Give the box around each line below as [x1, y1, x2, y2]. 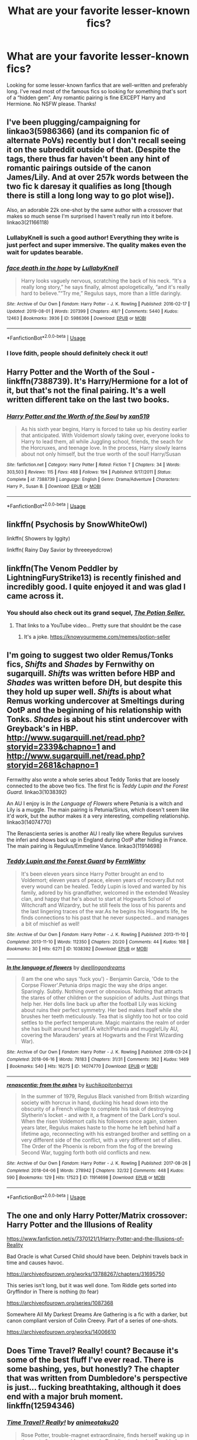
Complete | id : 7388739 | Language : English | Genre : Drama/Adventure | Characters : [6, 476, 180, 482]
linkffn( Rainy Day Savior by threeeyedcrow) [6, 546, 113, 553]
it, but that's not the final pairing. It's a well [6, 385, 166, 395]
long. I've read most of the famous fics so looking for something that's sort [6, 88, 187, 95]
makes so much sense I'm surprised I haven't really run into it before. [6, 213, 173, 220]
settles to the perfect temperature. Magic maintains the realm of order [20, 1019, 189, 1026]
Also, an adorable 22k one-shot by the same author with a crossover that [6, 206, 183, 213]
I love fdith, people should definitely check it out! [6, 349, 148, 357]
